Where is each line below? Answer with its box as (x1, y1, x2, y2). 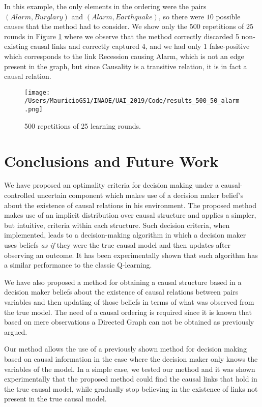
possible (216, 11, 241, 21)
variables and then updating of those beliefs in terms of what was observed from (4, 296, 254, 307)
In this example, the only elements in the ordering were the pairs (4, 1, 207, 11)
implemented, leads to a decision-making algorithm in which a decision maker (4, 229, 246, 240)
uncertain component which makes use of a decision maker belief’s (37, 190, 244, 200)
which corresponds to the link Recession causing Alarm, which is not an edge (4, 50, 244, 61)
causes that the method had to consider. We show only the (4, 21, 188, 32)
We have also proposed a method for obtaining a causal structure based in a (4, 276, 242, 287)
